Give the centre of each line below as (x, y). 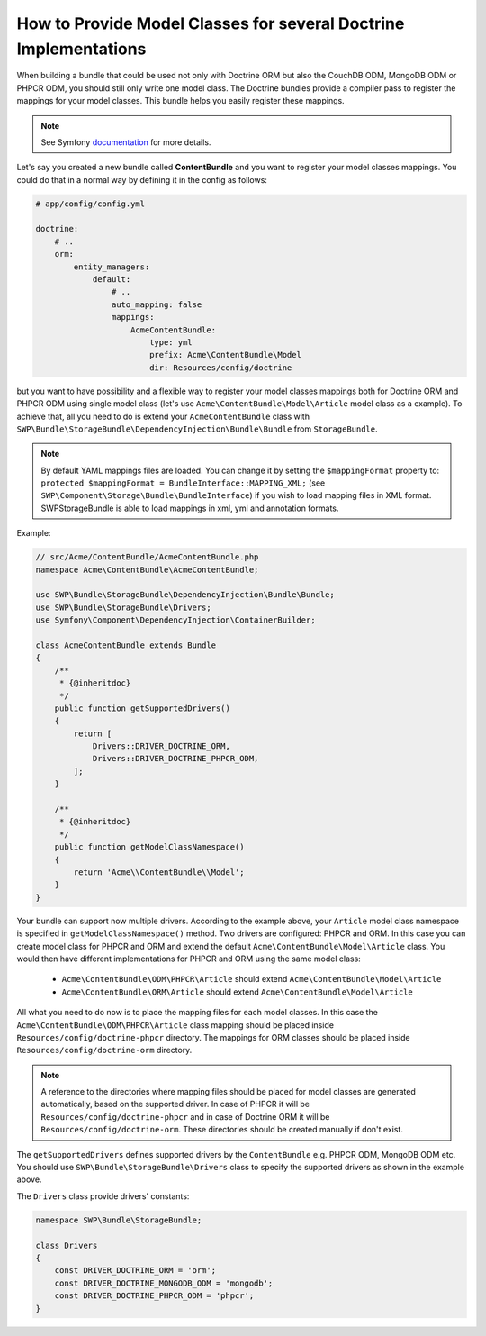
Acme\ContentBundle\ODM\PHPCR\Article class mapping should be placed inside (175, 1025)
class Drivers (67, 1245)
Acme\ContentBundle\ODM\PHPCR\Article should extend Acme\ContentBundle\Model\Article (252, 979)
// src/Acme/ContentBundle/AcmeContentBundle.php (147, 557)
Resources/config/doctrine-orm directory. (104, 1050)
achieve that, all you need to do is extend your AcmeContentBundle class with (163, 416)
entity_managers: (112, 267)
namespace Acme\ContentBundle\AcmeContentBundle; (147, 569)
